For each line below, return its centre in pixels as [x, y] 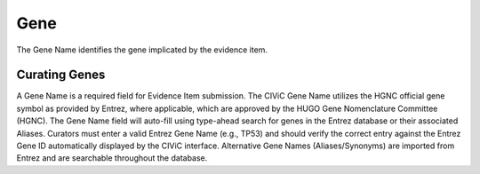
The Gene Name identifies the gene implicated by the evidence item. [142, 50]
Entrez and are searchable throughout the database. [112, 158]
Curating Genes [61, 75]
